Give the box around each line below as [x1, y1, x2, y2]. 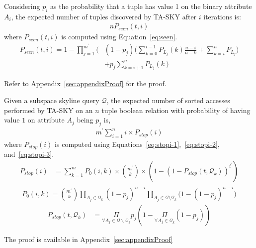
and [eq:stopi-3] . [4, 149, 54, 159]
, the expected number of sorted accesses [106, 95, 230, 106]
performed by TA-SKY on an [4, 105, 93, 115]
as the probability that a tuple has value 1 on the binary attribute [50, 1, 252, 11]
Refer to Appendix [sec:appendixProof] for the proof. [4, 78, 167, 89]
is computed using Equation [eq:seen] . [61, 31, 177, 42]
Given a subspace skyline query [4, 95, 99, 106]
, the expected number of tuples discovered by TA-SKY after [11, 11, 197, 21]
